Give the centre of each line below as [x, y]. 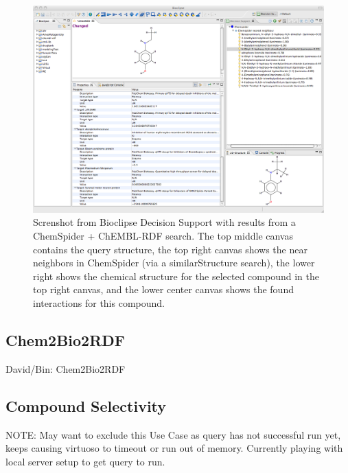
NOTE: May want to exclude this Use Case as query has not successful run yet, [173, 434]
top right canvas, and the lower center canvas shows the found [163, 289]
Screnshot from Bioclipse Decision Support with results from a [164, 222]
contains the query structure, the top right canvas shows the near [170, 249]
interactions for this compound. [99, 303]
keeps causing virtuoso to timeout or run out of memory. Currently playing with [174, 448]
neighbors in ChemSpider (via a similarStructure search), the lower [174, 263]
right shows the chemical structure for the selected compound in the [176, 276]
